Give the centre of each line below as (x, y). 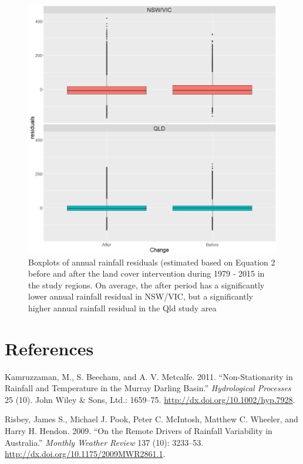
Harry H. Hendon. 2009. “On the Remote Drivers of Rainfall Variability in (139, 431)
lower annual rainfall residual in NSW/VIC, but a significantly (141, 296)
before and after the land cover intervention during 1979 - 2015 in (147, 273)
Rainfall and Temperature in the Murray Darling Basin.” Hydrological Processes (148, 388)
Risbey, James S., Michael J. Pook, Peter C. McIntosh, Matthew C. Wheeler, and (151, 419)
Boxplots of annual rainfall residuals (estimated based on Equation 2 (152, 262)
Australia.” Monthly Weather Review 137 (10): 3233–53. (104, 442)
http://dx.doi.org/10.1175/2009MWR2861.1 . (85, 454)
